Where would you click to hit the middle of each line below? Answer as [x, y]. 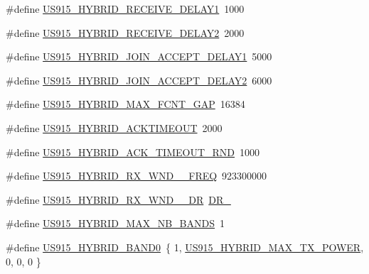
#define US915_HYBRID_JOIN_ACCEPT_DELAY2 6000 [139, 80]
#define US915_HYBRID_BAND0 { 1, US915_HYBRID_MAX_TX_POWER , [185, 247]
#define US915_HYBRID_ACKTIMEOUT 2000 [114, 127]
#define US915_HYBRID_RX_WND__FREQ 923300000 [137, 176]
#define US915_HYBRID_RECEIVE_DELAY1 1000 [125, 9]
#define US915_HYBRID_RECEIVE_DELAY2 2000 [125, 32]
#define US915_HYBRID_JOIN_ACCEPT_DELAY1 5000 [139, 56]
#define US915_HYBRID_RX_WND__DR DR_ [118, 199]
